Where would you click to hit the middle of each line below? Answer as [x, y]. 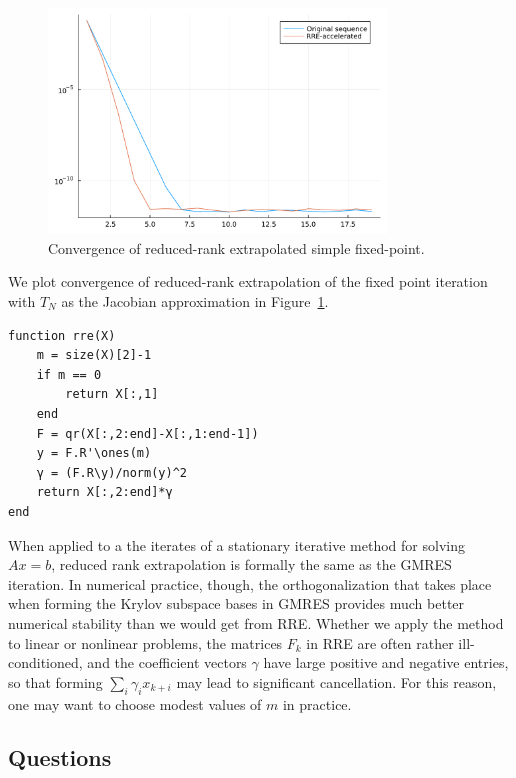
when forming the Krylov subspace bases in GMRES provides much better [236, 603]
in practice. [317, 703]
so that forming [55, 681]
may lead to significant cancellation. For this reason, [336, 681]
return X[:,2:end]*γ [104, 492]
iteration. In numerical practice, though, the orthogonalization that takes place [250, 583]
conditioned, [45, 662]
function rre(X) [62, 335]
